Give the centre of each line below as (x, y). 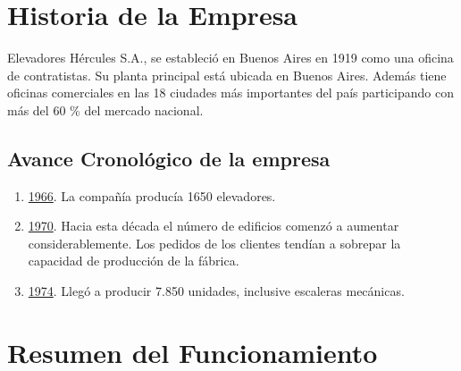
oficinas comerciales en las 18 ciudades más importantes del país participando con (230, 93)
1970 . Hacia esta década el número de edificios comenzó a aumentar (214, 226)
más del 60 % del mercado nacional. (105, 110)
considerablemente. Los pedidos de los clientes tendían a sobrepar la (214, 243)
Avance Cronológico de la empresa (169, 158)
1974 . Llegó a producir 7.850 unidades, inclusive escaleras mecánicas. (216, 291)
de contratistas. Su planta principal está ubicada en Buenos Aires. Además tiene (227, 75)
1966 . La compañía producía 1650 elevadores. (152, 195)
